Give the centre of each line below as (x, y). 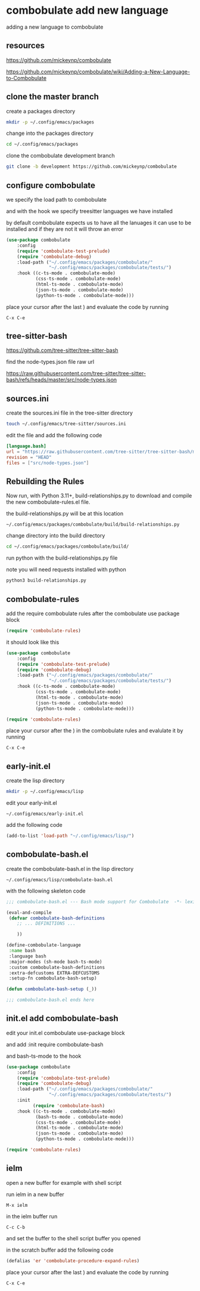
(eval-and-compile (29, 912)
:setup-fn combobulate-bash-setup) (53, 978)
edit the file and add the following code (54, 436)
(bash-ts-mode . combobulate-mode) (79, 1117)
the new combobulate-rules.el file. (48, 502)
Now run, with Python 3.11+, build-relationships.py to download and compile (99, 496)
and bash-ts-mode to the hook (44, 1056)
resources (25, 46)
